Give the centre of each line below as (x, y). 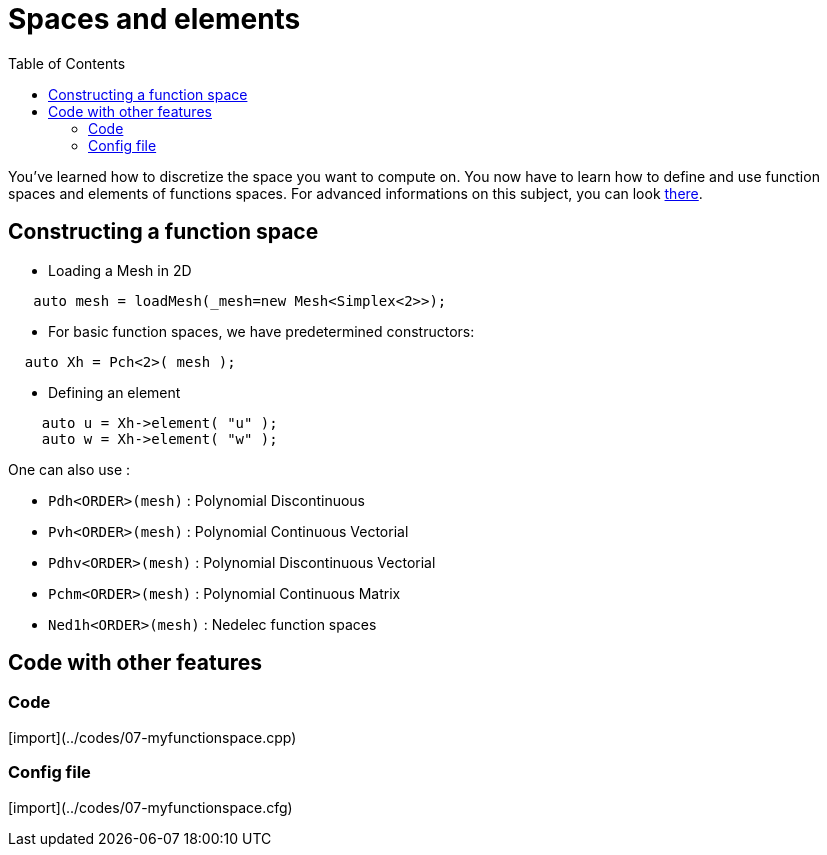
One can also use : (69, 469)
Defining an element (114, 392)
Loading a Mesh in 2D (120, 270)
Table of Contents (67, 63)
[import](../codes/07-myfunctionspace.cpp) (152, 737)
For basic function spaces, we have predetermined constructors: (261, 331)
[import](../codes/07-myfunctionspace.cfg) (150, 807)
